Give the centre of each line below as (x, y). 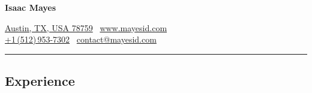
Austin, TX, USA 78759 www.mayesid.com (86, 27)
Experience (40, 81)
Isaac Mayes (31, 7)
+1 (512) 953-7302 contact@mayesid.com (81, 39)
